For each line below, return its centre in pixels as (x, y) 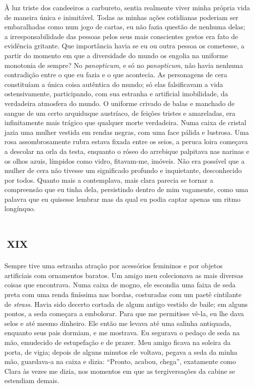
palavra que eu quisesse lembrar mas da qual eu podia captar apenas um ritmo (123, 199)
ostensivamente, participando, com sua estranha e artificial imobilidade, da (116, 94)
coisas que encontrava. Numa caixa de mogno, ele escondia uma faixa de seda (120, 285)
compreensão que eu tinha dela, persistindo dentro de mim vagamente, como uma (127, 189)
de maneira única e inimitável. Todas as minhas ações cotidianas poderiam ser (121, 17)
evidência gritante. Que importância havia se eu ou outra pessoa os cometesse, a (125, 46)
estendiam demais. (32, 380)
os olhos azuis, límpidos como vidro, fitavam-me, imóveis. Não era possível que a (125, 161)
